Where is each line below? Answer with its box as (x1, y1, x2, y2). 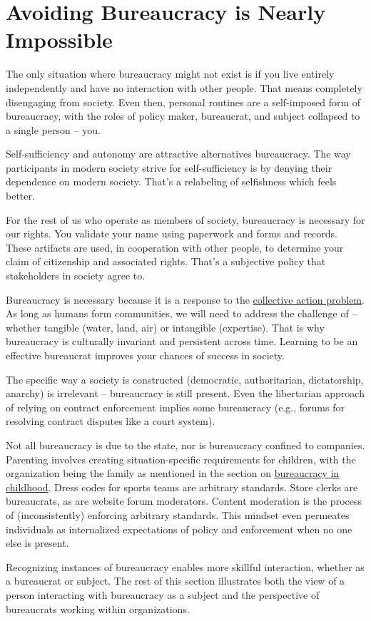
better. (6, 188, 35, 203)
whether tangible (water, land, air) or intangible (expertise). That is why (6, 319, 325, 334)
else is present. (6, 535, 69, 550)
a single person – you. (6, 122, 101, 137)
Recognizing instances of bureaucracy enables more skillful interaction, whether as (6, 559, 365, 574)
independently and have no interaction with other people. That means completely (6, 80, 362, 95)
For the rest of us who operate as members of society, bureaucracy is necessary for (6, 212, 365, 227)
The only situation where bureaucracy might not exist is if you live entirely (6, 66, 335, 81)
